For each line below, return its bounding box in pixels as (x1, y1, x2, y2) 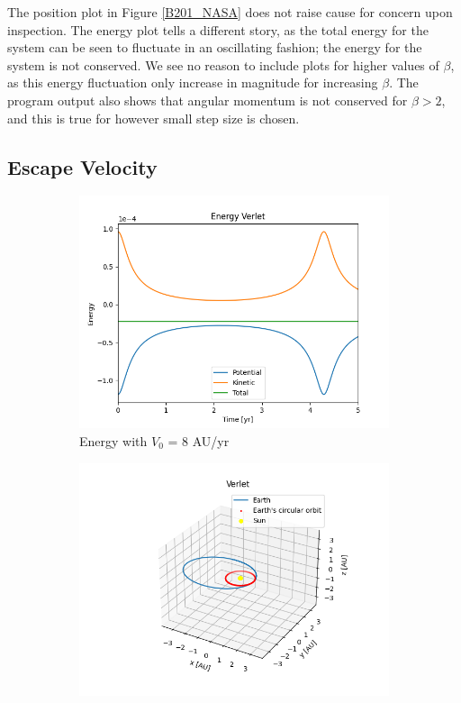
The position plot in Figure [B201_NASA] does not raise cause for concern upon (7, 3, 453, 21)
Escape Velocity (7, 152, 158, 180)
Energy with (79, 431, 148, 450)
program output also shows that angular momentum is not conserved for (7, 90, 408, 109)
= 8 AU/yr (167, 431, 230, 450)
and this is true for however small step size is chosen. (7, 108, 300, 127)
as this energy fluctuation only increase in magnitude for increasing (7, 73, 378, 92)
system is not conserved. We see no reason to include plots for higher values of (7, 55, 439, 74)
